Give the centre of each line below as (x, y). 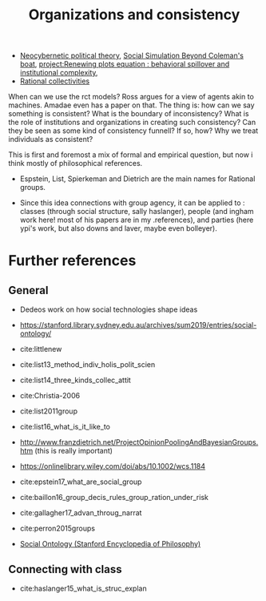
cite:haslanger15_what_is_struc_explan (83, 588)
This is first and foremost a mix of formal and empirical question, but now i (131, 155)
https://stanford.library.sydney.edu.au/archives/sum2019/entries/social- (138, 325)
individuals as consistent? (51, 139)
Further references (72, 261)
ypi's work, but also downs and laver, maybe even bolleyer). (119, 228)
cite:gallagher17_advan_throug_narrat (81, 513)
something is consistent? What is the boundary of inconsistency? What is (129, 114)
